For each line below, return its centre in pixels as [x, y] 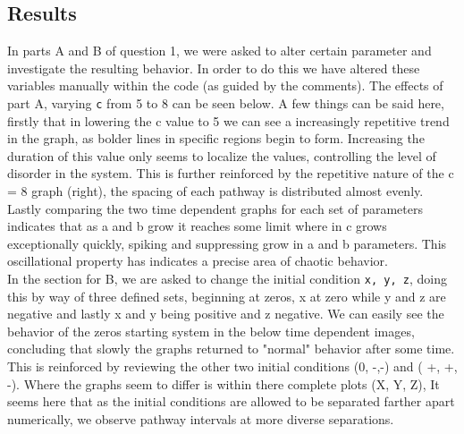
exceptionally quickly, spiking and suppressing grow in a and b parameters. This [227, 243]
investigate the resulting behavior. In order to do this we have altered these [214, 68]
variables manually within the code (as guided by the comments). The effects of [225, 85]
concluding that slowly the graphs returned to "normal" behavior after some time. [231, 349]
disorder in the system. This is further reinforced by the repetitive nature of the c [231, 173]
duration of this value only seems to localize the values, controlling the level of [222, 155]
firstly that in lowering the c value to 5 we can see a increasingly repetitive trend [228, 120]
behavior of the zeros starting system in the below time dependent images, [211, 331]
